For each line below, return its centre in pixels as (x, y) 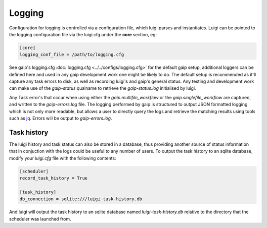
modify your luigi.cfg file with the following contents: (63, 158)
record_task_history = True (53, 178)
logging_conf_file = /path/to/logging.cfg (72, 55)
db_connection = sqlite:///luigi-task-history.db (81, 199)
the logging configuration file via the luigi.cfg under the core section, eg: (83, 34)
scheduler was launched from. (40, 219)
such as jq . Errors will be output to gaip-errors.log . (61, 118)
